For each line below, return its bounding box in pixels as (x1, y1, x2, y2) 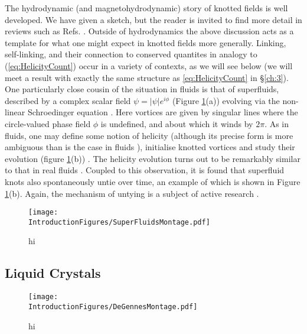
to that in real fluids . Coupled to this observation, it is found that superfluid (5, 164, 285, 176)
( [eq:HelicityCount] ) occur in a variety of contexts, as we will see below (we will (5, 59, 293, 72)
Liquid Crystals (5, 264, 101, 282)
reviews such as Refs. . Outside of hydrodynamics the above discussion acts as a (5, 25, 294, 37)
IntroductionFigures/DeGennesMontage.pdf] (28, 302, 198, 311)
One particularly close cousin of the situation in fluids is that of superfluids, (5, 83, 279, 95)
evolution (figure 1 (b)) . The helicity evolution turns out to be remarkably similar (5, 152, 301, 164)
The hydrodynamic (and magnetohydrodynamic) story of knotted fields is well (5, 2, 288, 14)
